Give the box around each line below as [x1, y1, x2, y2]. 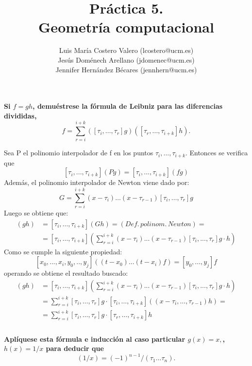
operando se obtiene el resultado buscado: [4, 268, 128, 278]
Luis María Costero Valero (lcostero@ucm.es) [59, 45, 194, 55]
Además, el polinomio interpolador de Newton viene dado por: [4, 177, 189, 187]
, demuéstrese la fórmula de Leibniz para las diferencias [33, 101, 223, 111]
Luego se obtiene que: [4, 208, 68, 218]
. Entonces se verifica [185, 148, 248, 158]
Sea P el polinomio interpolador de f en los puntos [4, 148, 153, 158]
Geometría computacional [38, 17, 214, 37]
